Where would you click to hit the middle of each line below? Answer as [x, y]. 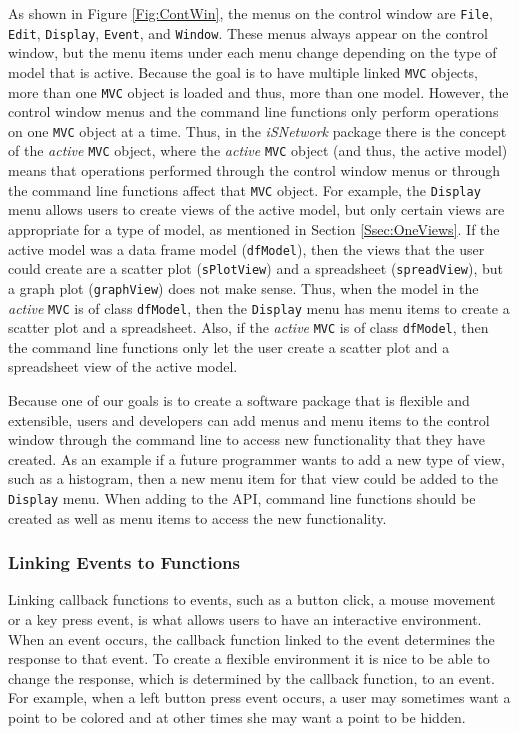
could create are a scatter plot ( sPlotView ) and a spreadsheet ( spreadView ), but [255, 268]
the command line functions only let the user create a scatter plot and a [229, 346]
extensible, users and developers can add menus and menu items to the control [249, 419]
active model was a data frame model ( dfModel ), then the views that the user [246, 248]
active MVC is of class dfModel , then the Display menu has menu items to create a [259, 307]
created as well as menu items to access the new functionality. [197, 517]
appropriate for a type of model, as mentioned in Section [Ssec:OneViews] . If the [254, 228]
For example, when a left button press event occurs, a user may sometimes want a [259, 697]
